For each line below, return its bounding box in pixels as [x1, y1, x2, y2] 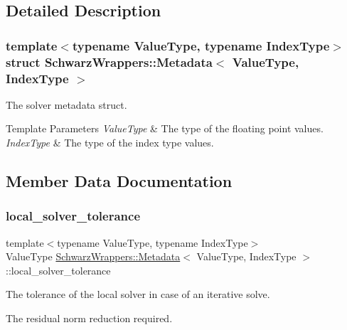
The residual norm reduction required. [6, 311, 173, 325]
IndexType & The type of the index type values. [6, 135, 214, 150]
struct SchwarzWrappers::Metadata [6, 53, 213, 70]
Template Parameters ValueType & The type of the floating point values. [6, 121, 324, 136]
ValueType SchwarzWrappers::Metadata [6, 249, 181, 264]
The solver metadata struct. [6, 97, 127, 112]
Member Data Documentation [6, 170, 233, 192]
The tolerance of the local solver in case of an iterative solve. [6, 287, 270, 302]
